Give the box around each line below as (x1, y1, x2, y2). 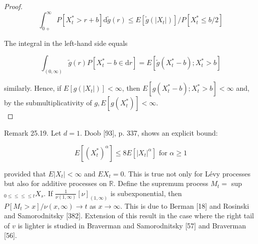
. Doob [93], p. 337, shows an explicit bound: (80, 127, 218, 138)
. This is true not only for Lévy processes (124, 168, 250, 178)
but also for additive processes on (4, 178, 107, 189)
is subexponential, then (110, 188, 182, 198)
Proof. (4, 1, 23, 11)
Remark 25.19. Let (4, 127, 61, 138)
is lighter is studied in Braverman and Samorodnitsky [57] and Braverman (18, 220, 246, 230)
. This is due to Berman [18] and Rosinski (120, 200, 249, 211)
